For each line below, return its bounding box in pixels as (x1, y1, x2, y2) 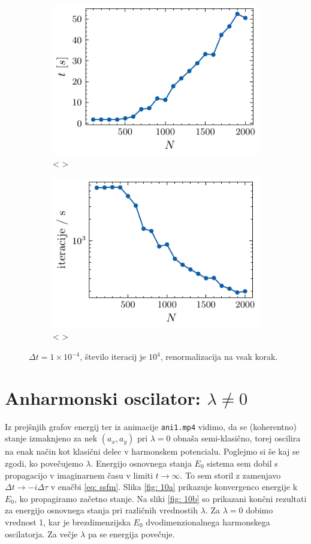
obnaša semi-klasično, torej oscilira (173, 432, 301, 444)
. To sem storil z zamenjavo (180, 468, 281, 481)
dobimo (246, 504, 273, 516)
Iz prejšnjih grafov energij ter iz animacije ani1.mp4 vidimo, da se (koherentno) (5, 420, 297, 432)
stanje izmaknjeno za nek (5, 432, 98, 444)
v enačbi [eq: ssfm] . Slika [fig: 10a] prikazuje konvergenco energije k (50, 480, 298, 493)
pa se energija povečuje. (87, 527, 175, 540)
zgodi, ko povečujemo (5, 456, 83, 469)
